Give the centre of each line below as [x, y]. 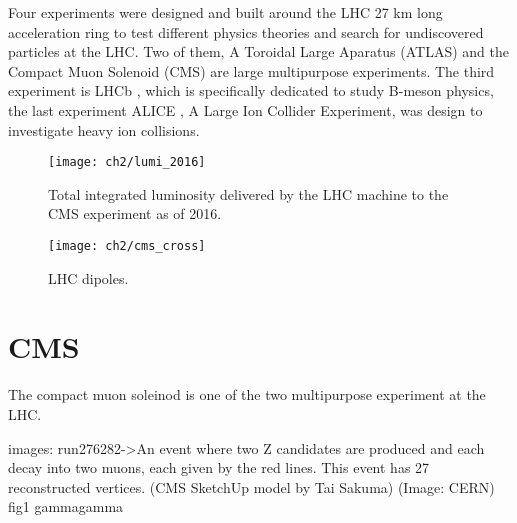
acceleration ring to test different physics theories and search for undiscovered [246, 31]
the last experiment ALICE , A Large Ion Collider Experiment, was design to [245, 109]
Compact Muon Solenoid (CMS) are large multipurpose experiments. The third [251, 70]
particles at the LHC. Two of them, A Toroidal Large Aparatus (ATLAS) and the [259, 51]
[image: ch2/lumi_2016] [127, 162]
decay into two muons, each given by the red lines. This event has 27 [219, 467]
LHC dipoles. [88, 277]
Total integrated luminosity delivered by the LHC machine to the [248, 193]
